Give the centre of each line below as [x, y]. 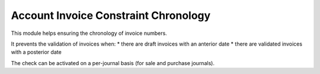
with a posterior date [36, 52]
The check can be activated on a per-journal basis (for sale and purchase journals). [113, 63]
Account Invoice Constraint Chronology [111, 15]
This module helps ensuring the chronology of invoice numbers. [89, 33]
